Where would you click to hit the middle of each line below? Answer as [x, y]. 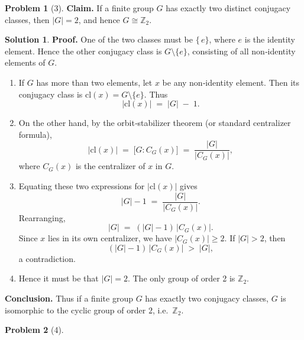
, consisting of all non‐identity [241, 51]
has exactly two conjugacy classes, [207, 298]
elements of [25, 62]
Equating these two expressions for [82, 186]
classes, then [27, 19]
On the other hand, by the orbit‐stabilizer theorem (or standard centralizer [155, 123]
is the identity [270, 39]
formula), [35, 134]
